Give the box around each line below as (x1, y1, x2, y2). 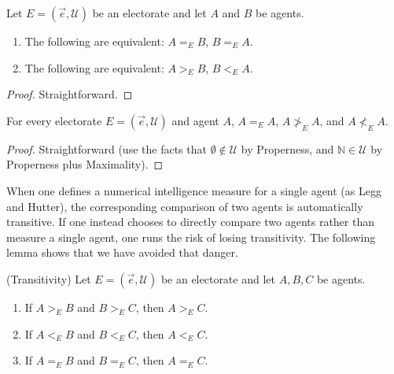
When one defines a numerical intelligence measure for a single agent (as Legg (6, 182, 381, 198)
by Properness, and (241, 140, 334, 157)
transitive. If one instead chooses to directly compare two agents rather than (6, 213, 374, 230)
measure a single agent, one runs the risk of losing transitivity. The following (6, 228, 376, 245)
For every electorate (6, 112, 102, 128)
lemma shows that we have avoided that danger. (6, 244, 238, 261)
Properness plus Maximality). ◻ (6, 156, 164, 172)
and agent (171, 112, 219, 128)
